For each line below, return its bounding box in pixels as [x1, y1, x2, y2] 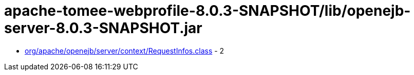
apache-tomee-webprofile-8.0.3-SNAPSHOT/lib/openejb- [4, 2, 411, 19]
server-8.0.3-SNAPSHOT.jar [4, 19, 202, 37]
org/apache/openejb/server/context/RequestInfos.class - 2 [25, 46, 224, 55]
